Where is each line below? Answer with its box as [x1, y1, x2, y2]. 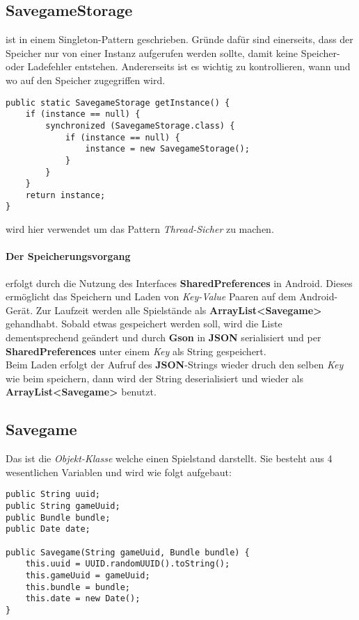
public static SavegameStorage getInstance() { [6, 97, 230, 108]
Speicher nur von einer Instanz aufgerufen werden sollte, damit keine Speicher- [6, 45, 340, 60]
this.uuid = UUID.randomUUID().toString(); [25, 559, 230, 569]
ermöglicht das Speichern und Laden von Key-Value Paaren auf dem [6, 289, 296, 304]
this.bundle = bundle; [25, 582, 130, 592]
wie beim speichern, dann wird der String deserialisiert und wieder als [6, 370, 303, 385]
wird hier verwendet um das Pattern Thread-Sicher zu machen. [6, 222, 274, 236]
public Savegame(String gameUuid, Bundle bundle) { [6, 547, 250, 557]
